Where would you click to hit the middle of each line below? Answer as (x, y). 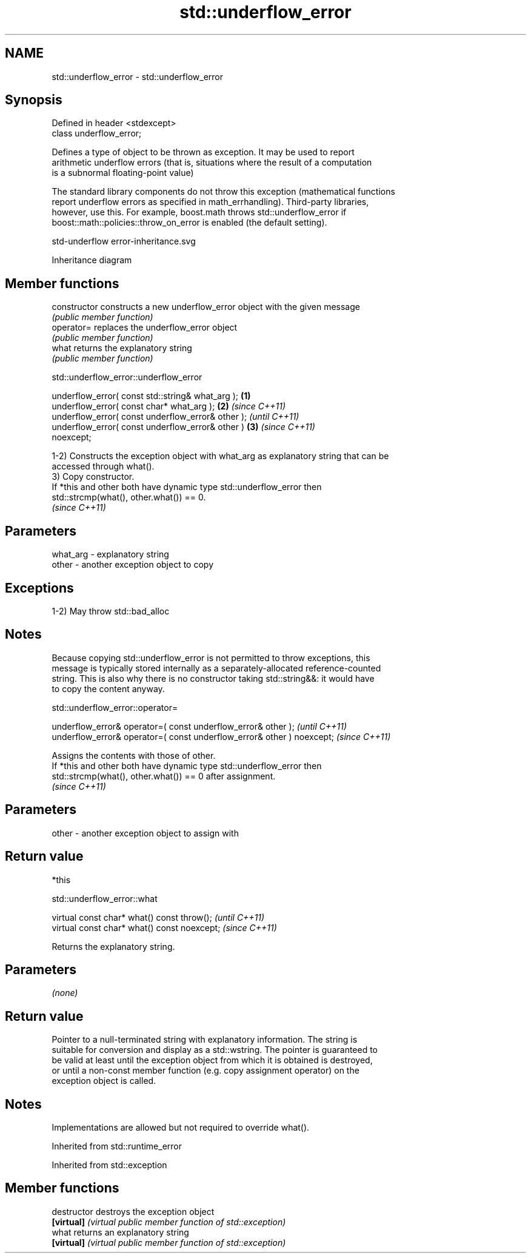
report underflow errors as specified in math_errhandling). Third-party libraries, (210, 202)
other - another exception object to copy (132, 565)
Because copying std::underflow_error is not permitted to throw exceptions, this (211, 658)
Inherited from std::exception (109, 1165)
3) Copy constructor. (93, 477)
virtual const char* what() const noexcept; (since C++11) (164, 927)
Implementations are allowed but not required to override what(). (181, 1128)
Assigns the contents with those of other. (134, 755)
